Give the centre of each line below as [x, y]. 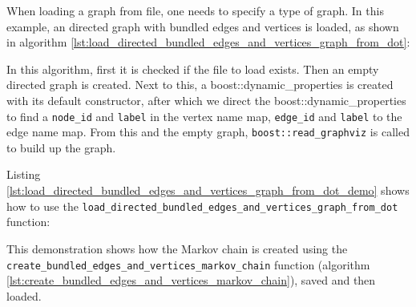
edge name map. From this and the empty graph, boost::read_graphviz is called [208, 132]
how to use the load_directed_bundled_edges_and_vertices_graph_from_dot [202, 206]
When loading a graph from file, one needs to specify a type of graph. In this [195, 10]
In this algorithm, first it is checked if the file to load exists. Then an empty [193, 69]
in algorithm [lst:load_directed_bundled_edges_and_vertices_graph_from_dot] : [208, 42]
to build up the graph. [61, 147]
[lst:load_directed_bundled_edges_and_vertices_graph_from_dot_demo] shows [208, 190]
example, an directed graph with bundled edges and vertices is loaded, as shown [203, 26]
